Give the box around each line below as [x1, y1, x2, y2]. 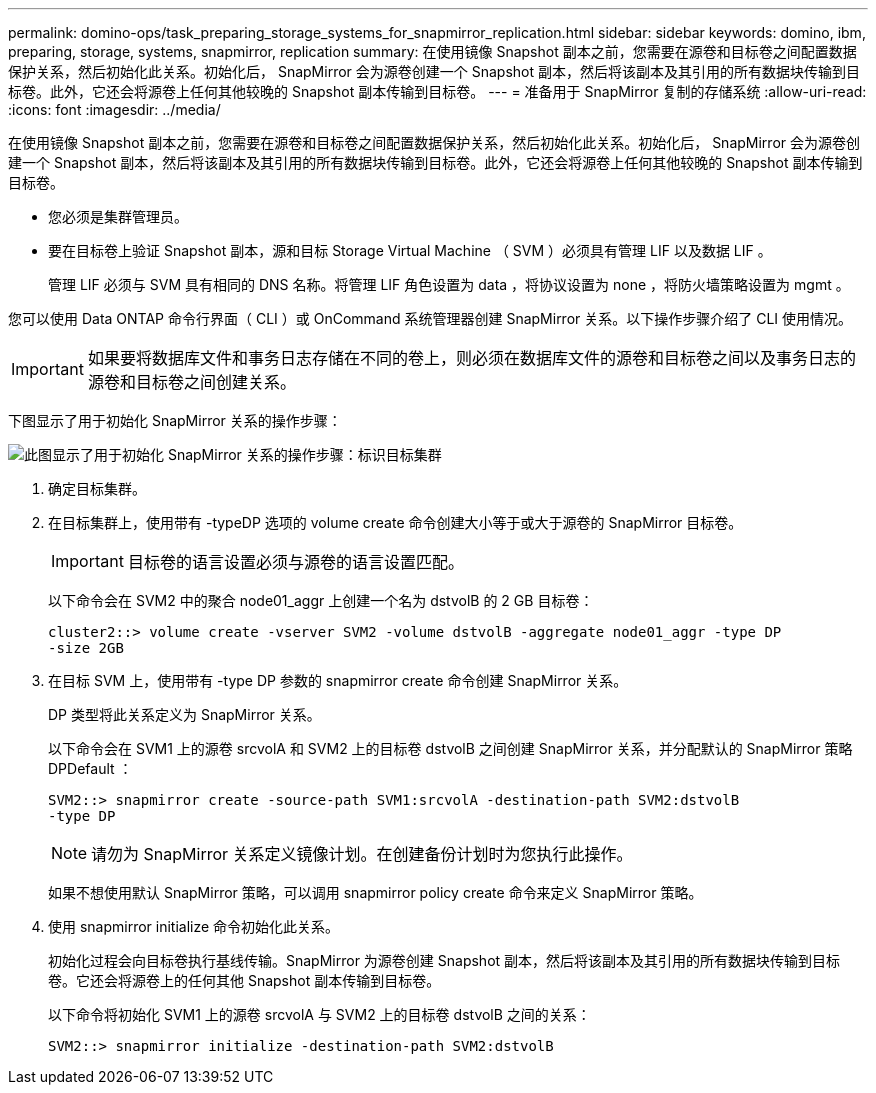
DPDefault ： [48, 760, 133, 777]
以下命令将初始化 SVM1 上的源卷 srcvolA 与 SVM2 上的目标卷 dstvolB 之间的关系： [48, 1006, 591, 1023]
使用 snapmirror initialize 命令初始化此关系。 [48, 918, 340, 935]
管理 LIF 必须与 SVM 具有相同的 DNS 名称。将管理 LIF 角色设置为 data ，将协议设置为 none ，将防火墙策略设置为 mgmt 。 [48, 276, 850, 293]
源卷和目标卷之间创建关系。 [87, 372, 296, 392]
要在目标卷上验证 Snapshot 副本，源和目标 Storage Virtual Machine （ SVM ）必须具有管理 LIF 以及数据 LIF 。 [48, 242, 772, 259]
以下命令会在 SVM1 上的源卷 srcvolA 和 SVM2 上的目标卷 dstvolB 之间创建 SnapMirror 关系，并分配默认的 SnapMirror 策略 [48, 740, 853, 757]
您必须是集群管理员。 [48, 208, 188, 225]
